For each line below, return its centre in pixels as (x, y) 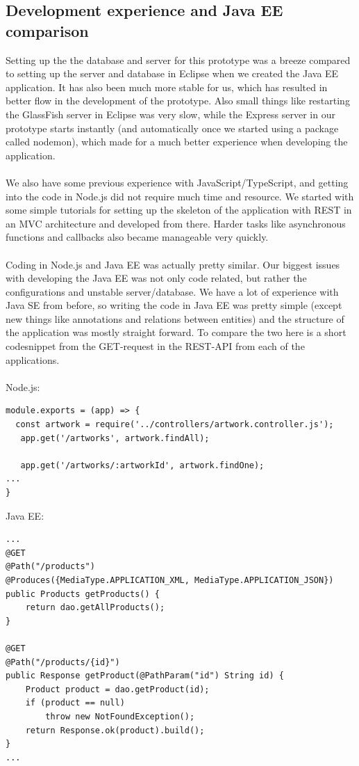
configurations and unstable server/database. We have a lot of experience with (172, 291)
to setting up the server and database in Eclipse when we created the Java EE (172, 73)
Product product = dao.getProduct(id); (117, 689)
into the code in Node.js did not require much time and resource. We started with (180, 196)
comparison (47, 30)
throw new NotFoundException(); (120, 716)
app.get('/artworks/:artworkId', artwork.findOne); (142, 465)
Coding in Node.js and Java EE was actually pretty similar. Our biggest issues (173, 264)
